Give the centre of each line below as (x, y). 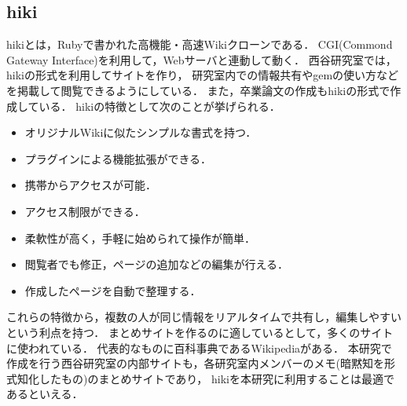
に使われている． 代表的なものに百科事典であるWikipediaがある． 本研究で (199, 347)
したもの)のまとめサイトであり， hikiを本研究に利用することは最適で (216, 378)
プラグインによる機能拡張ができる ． (118, 158)
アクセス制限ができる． (85, 211)
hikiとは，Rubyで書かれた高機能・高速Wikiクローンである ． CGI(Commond (200, 44)
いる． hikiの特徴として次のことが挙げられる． (159, 106)
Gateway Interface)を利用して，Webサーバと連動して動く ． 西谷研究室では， (202, 59)
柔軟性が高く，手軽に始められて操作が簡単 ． (140, 238)
